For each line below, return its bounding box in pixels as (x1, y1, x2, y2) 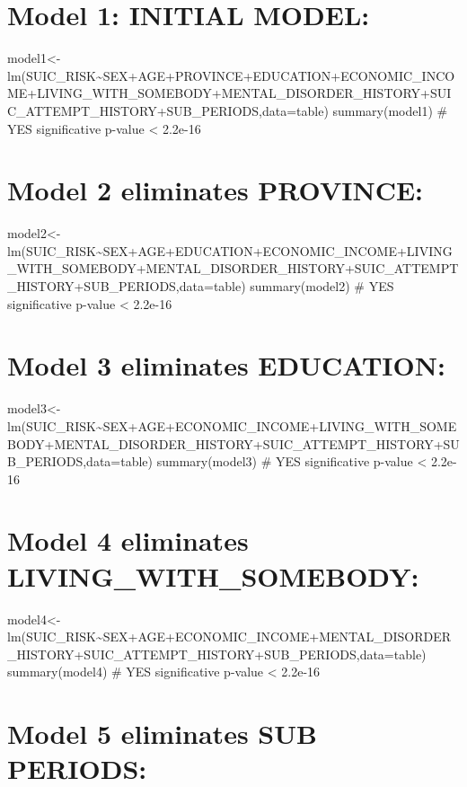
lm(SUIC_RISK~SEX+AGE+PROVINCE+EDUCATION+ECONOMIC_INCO (7, 66, 455, 84)
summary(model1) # (332, 101, 448, 119)
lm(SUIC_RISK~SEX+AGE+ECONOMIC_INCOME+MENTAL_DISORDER (7, 627, 452, 646)
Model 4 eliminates (7, 522, 249, 559)
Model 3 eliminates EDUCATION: (7, 347, 445, 384)
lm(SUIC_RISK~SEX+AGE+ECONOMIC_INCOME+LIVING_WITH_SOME (7, 416, 457, 435)
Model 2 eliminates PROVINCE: (7, 172, 424, 208)
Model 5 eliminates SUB (7, 715, 317, 752)
